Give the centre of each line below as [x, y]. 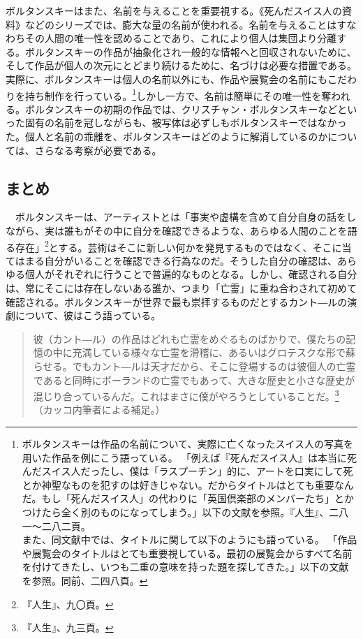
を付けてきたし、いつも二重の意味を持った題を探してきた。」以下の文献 [185, 567]
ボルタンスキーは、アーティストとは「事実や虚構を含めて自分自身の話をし [186, 217]
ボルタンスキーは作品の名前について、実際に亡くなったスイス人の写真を [187, 444]
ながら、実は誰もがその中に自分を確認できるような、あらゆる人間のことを [177, 230]
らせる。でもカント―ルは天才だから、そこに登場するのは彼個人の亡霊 [194, 366]
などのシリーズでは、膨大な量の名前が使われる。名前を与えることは [181, 24]
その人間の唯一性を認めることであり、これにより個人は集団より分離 [181, 38]
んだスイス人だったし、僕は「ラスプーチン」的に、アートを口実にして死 [187, 471]
